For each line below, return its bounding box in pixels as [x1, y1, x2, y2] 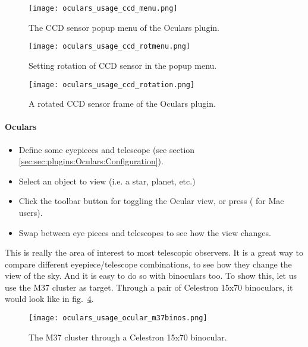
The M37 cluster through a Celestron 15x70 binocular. [29, 330, 227, 343]
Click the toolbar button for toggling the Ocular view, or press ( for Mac [18, 195, 284, 207]
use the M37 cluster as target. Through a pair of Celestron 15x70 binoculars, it [5, 281, 293, 293]
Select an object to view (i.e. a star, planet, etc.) [18, 174, 196, 187]
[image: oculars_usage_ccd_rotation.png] [29, 80, 195, 89]
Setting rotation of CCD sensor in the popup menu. [29, 59, 217, 71]
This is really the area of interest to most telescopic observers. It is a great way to [5, 246, 304, 259]
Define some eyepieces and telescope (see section [18, 143, 195, 155]
